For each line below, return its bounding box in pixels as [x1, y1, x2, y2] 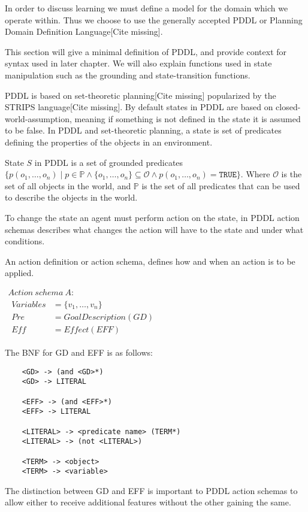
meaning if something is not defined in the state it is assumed [74, 112, 301, 125]
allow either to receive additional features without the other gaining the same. [5, 496, 291, 508]
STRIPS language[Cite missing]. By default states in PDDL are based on [5, 101, 273, 113]
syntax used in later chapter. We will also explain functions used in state [5, 57, 272, 69]
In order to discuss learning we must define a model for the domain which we [5, 2, 288, 14]
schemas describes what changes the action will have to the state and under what [5, 223, 304, 235]
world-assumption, [5, 112, 72, 125]
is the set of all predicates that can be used [141, 179, 300, 192]
